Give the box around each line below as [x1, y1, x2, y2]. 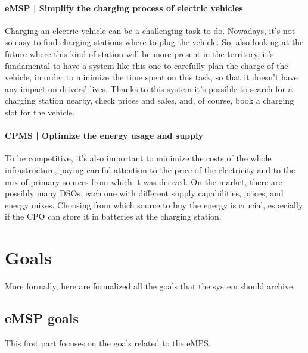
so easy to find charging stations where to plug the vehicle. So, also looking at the [5, 36, 304, 48]
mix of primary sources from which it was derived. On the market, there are [5, 175, 282, 188]
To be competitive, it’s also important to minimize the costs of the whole [5, 152, 272, 164]
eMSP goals [5, 309, 79, 327]
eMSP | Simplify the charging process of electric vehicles [5, 1, 243, 14]
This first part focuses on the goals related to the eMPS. [5, 336, 211, 349]
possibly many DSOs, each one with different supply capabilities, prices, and [5, 187, 284, 199]
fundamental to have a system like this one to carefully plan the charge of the [5, 59, 288, 71]
